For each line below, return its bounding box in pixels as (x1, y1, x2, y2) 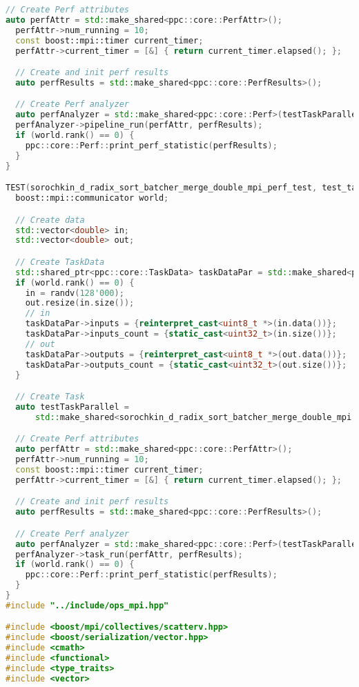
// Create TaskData (15, 257, 105, 267)
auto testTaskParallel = (15, 401, 129, 412)
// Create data (15, 215, 85, 225)
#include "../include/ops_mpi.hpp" (6, 600, 169, 610)
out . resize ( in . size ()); (25, 298, 135, 308)
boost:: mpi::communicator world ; (15, 193, 169, 203)
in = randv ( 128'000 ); (25, 288, 124, 298)
